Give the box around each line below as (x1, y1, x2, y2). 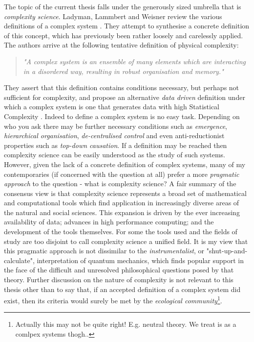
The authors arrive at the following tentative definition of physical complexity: (4, 40, 239, 50)
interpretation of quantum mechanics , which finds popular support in (37, 255, 244, 265)
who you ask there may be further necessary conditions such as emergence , (4, 121, 227, 131)
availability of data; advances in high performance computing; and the (4, 217, 214, 227)
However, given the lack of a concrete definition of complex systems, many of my (4, 159, 246, 169)
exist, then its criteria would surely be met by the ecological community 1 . (4, 294, 222, 305)
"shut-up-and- (206, 245, 248, 256)
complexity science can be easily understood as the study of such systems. (4, 149, 225, 160)
